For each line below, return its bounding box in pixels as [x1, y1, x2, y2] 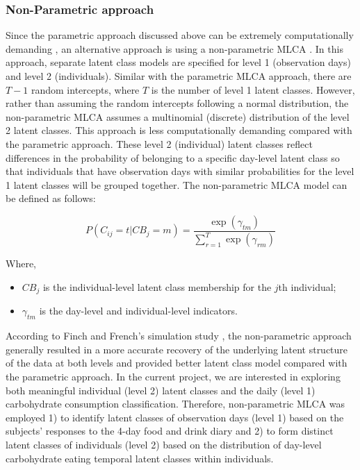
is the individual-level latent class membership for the [42, 279, 272, 294]
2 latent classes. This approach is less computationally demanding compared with [6, 123, 352, 137]
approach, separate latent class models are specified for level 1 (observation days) [6, 55, 351, 69]
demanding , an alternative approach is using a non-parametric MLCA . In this [6, 41, 343, 56]
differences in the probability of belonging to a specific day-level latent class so [6, 150, 340, 165]
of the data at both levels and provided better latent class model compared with [6, 355, 347, 370]
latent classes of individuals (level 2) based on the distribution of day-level [6, 437, 322, 451]
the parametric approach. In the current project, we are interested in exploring [6, 369, 341, 383]
